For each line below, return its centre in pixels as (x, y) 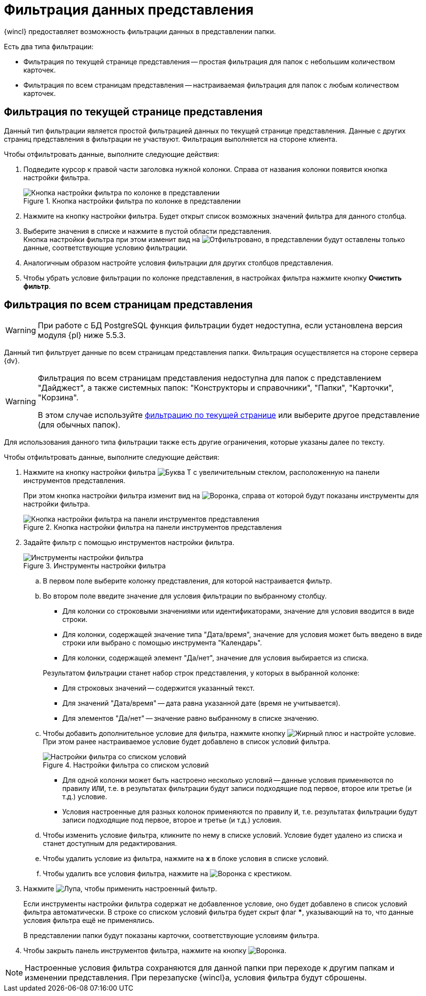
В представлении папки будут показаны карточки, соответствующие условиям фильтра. (171, 936)
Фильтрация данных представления (129, 10)
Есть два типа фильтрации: (49, 46)
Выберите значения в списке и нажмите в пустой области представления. (148, 231)
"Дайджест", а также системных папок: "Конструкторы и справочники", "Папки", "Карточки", (216, 388)
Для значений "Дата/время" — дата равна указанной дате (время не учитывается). (201, 703)
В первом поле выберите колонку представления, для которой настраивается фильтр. (187, 581)
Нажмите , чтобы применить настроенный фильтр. (120, 889)
